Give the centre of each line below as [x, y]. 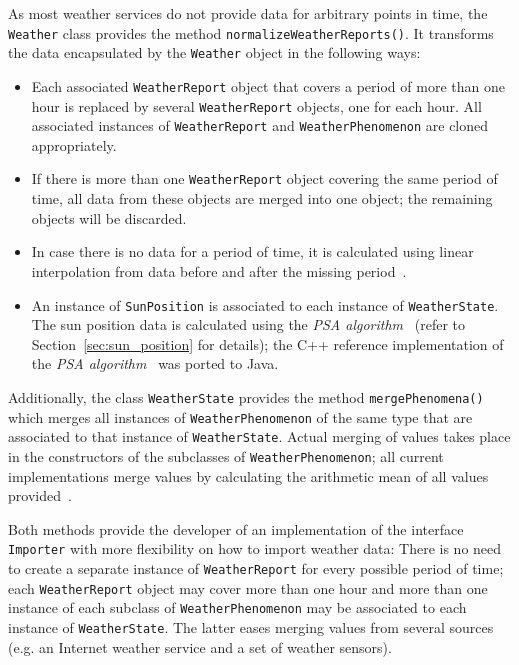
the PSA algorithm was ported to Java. [155, 363]
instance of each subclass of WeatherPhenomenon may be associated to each [237, 607]
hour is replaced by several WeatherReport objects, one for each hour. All [256, 105]
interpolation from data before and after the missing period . [219, 270]
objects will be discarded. [109, 217]
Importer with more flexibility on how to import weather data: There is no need [255, 548]
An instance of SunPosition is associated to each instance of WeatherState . [265, 304]
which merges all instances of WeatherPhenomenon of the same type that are [240, 416]
